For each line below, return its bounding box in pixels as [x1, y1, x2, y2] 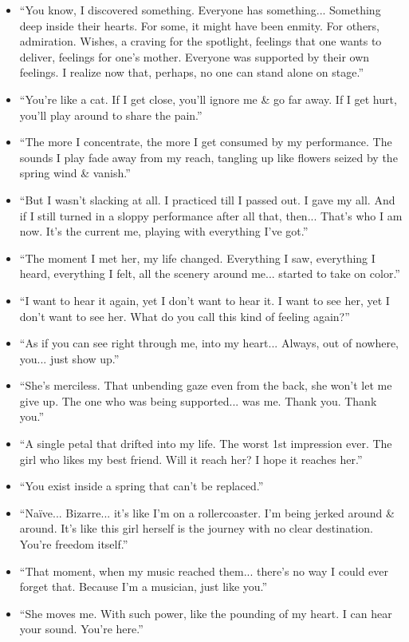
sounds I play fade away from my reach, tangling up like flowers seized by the [19, 149, 398, 165]
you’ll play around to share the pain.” [19, 106, 203, 123]
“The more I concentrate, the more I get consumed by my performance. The [19, 133, 392, 150]
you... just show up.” [19, 350, 120, 367]
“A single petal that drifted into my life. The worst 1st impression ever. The [19, 435, 392, 452]
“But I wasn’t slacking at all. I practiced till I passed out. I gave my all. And [19, 191, 395, 208]
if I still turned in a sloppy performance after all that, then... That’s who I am [19, 207, 403, 224]
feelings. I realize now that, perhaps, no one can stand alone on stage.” [19, 64, 364, 81]
